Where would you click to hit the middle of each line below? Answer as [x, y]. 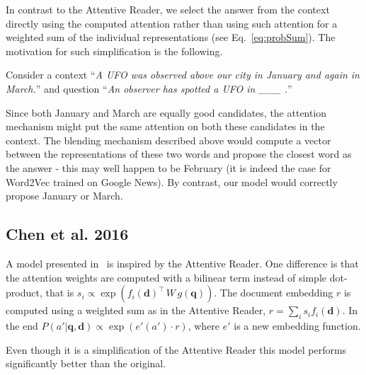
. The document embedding [274, 293]
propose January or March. [64, 196]
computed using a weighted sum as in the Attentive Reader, [136, 310]
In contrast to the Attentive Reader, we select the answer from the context [168, 9]
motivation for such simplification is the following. [114, 51]
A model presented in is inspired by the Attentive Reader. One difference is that [182, 263]
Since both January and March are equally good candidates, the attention [166, 112]
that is [60, 293]
